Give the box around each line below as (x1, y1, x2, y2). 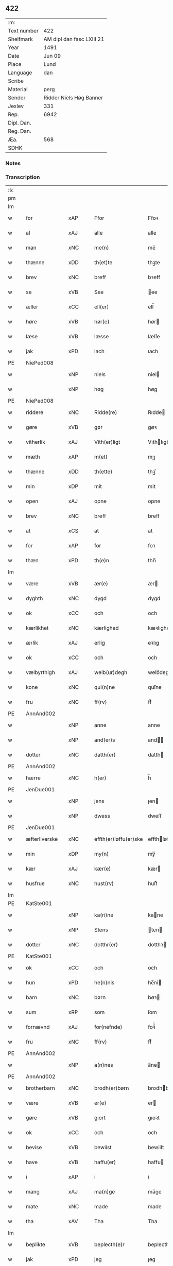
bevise (25, 1144, 42, 1151)
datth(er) (94, 751, 116, 758)
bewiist (94, 1144, 112, 1151)
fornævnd (25, 1024, 50, 1031)
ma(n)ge (94, 1188, 115, 1195)
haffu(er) (94, 1158, 116, 1166)
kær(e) (94, 865, 111, 872)
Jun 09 (43, 52, 61, 59)
